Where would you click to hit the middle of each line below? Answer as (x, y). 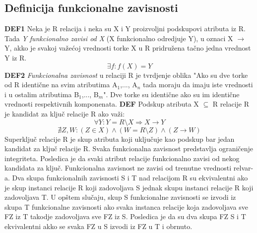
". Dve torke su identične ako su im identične (171, 94)
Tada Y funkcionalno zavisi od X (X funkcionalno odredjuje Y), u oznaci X (119, 38)
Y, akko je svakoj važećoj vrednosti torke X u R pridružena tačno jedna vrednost (128, 48)
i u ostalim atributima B (42, 94)
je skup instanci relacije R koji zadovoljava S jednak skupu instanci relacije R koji (129, 187)
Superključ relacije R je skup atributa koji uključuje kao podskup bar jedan (120, 139)
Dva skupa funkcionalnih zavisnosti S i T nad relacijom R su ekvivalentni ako (130, 177)
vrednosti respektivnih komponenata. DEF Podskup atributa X (102, 104)
